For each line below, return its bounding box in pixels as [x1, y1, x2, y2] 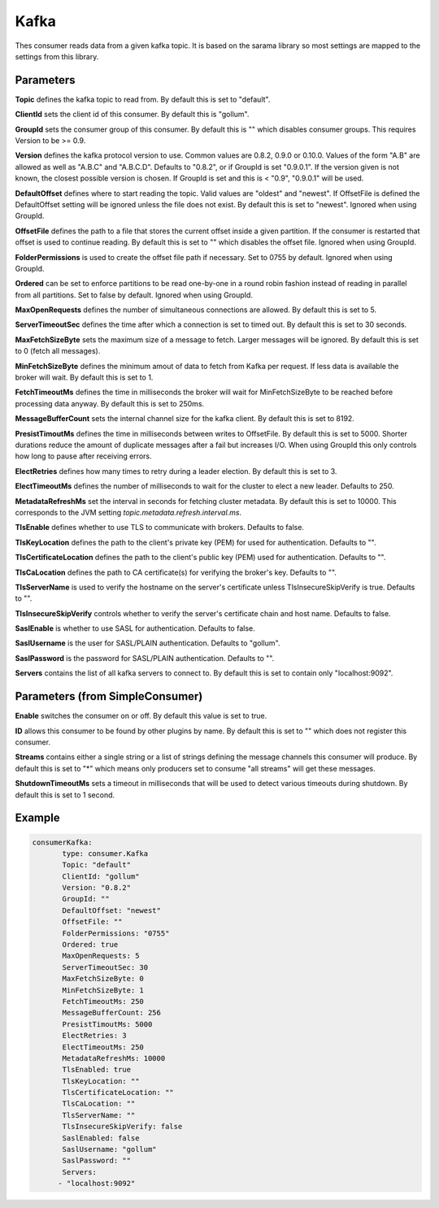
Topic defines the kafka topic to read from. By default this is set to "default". [15, 94, 271, 104]
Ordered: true [62, 940, 119, 949]
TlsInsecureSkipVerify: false [62, 1122, 183, 1132]
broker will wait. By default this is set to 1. [15, 372, 154, 382]
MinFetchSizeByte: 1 [62, 985, 144, 995]
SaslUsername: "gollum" [62, 1145, 158, 1154]
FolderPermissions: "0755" [62, 928, 170, 938]
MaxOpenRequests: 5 [62, 951, 140, 961]
